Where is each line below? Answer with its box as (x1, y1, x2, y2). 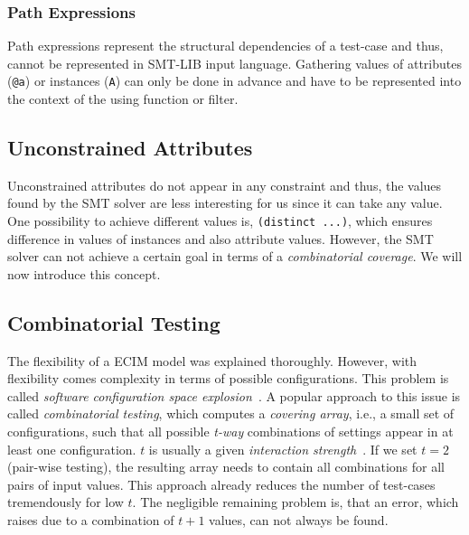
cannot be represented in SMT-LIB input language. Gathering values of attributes (7, 53, 462, 72)
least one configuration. (7, 439, 136, 458)
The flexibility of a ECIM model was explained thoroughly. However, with (7, 351, 417, 370)
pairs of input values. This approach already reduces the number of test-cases (7, 474, 436, 493)
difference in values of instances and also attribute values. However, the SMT (7, 229, 434, 248)
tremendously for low (7, 493, 124, 512)
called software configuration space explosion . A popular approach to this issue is (7, 386, 461, 405)
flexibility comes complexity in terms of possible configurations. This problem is (7, 369, 449, 388)
